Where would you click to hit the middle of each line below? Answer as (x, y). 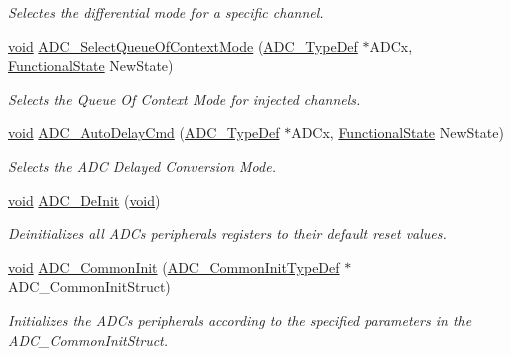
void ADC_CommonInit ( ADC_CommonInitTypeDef (174, 266)
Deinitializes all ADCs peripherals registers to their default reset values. (227, 233)
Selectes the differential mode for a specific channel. (166, 12)
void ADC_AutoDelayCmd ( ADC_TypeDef (144, 132)
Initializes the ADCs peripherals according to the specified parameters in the (240, 319)
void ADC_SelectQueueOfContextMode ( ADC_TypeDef (183, 45)
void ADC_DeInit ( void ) (84, 199)
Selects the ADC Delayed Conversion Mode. (142, 165)
